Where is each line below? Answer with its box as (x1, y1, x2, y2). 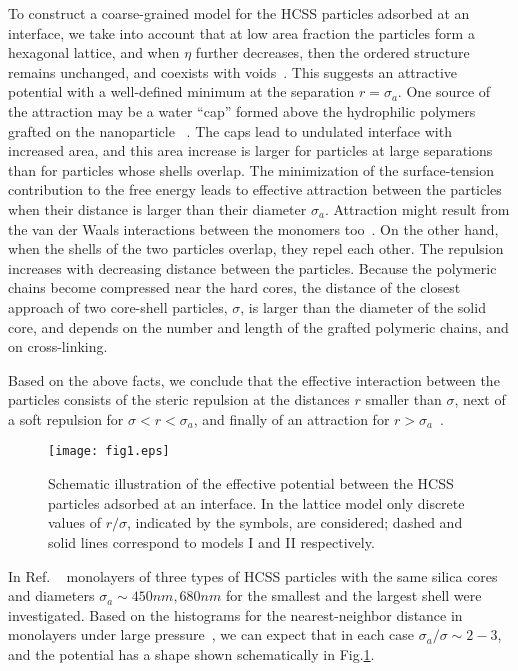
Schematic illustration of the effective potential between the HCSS (48, 473, 454, 494)
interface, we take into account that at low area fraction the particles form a (8, 22, 475, 43)
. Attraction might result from (324, 198, 510, 219)
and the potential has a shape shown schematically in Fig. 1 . (8, 643, 375, 664)
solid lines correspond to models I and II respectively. (48, 531, 375, 552)
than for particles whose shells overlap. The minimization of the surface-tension (8, 159, 494, 180)
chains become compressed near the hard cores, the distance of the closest (8, 277, 461, 298)
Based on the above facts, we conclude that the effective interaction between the (8, 369, 500, 390)
